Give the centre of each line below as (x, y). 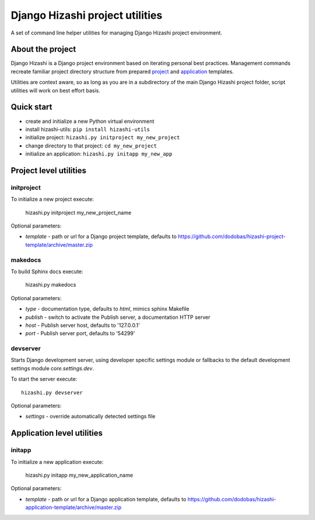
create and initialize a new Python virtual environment (90, 121)
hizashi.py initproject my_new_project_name (78, 212)
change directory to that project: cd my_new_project (91, 146)
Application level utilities (57, 433)
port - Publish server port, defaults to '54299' (80, 333)
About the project (43, 49)
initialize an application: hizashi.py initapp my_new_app (99, 154)
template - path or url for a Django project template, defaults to (101, 236)
